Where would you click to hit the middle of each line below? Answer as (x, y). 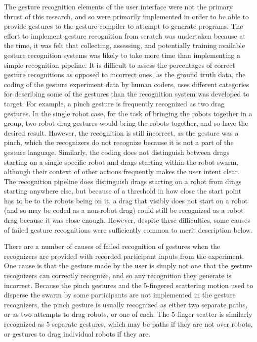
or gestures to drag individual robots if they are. (77, 333)
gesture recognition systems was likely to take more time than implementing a (122, 55)
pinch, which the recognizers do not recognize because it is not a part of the (119, 142)
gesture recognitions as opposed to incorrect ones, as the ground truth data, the (125, 74)
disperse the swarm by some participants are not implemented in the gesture (120, 295)
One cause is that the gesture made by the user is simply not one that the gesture (128, 266)
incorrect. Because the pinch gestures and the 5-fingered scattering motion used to (128, 285)
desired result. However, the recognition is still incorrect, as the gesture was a (121, 132)
